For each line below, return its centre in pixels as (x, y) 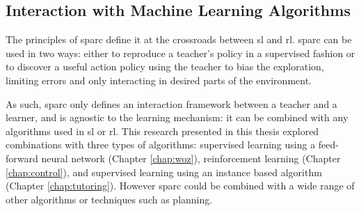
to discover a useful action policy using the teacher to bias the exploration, (165, 67)
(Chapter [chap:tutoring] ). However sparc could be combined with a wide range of (180, 186)
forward (22, 158)
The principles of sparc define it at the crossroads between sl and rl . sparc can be (179, 39)
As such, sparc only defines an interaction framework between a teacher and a (171, 103)
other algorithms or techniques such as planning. (109, 199)
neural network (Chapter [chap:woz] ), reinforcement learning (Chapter (191, 158)
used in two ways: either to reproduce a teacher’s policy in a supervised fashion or (180, 53)
